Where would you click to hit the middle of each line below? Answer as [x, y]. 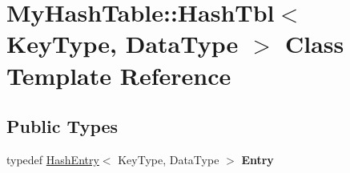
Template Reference [119, 75]
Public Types [62, 126]
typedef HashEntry [53, 159]
